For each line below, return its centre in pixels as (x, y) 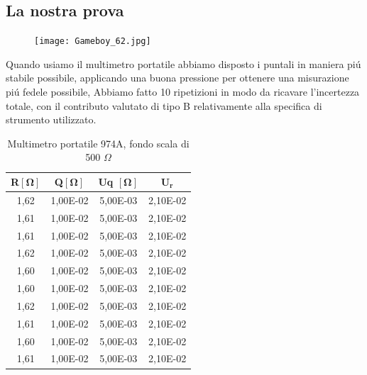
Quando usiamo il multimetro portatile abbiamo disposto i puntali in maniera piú (183, 63)
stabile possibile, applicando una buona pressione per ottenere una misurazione (177, 78)
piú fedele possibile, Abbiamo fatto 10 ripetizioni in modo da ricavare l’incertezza (183, 92)
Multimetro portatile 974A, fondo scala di (98, 143)
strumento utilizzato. (51, 119)
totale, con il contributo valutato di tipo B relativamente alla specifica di (164, 105)
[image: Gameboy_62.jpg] (93, 41)
